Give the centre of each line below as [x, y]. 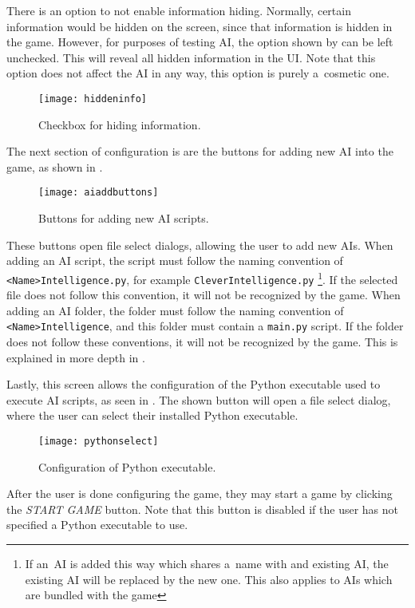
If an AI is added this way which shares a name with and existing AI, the [207, 563]
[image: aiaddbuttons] [99, 193]
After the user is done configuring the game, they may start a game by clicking [200, 494]
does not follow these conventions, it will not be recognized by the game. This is [202, 342]
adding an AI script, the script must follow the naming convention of [175, 261]
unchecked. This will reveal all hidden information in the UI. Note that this [191, 57]
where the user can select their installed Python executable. [152, 415]
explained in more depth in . [76, 357]
